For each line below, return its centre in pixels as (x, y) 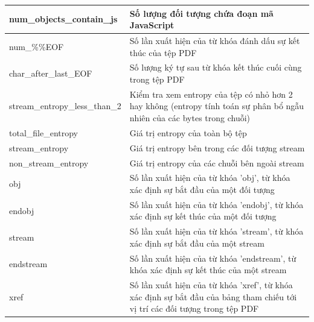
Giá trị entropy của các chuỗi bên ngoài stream (217, 163)
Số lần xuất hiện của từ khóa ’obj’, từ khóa (210, 178)
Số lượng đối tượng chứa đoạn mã (201, 13)
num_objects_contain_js (63, 19)
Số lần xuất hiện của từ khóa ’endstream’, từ (213, 258)
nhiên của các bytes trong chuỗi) (190, 118)
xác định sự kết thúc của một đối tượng (203, 216)
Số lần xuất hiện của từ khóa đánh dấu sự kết (215, 40)
